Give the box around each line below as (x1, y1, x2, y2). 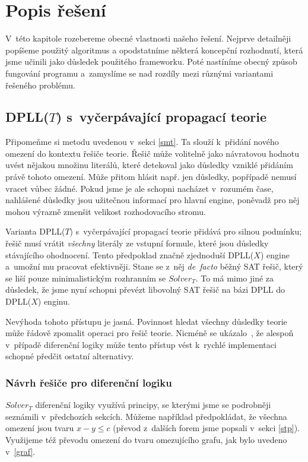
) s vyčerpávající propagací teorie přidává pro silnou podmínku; (69, 225, 302, 238)
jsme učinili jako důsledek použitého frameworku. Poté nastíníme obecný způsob (5, 55, 297, 68)
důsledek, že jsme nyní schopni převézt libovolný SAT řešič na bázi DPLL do (5, 283, 285, 296)
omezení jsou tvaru (5, 422, 74, 434)
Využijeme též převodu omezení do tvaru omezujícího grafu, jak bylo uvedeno (5, 433, 287, 445)
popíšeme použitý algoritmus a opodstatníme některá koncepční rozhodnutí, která (5, 43, 303, 56)
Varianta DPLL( (5, 225, 65, 238)
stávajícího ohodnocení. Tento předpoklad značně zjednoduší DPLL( (5, 248, 254, 261)
